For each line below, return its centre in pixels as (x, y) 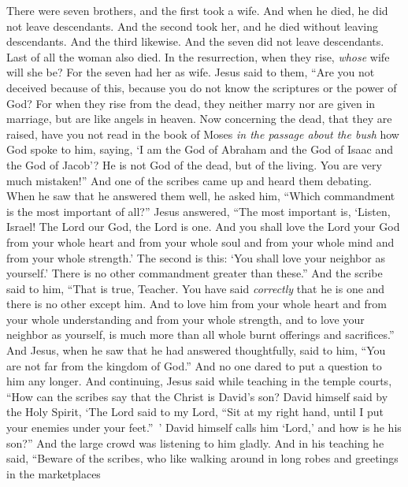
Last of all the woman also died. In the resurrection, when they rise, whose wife (198, 56)
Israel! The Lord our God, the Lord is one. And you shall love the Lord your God (203, 227)
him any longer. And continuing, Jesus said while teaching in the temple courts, (199, 381)
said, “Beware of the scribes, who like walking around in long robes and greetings (202, 458)
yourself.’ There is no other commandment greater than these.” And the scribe (195, 273)
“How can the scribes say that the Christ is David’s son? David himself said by (197, 396)
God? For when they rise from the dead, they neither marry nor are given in (191, 103)
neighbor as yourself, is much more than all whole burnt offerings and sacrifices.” (200, 335)
